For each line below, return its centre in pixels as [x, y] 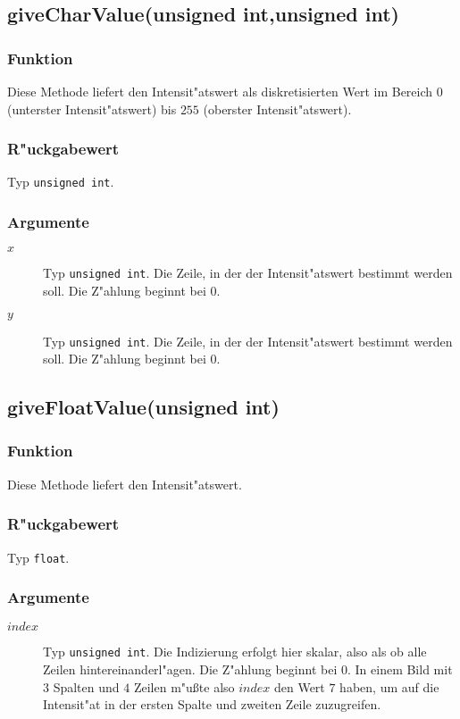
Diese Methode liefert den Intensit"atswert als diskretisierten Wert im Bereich [220, 91]
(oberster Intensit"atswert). [277, 109]
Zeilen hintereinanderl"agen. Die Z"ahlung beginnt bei [190, 669]
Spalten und [86, 686]
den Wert [299, 686]
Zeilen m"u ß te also [184, 686]
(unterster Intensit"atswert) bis [92, 109]
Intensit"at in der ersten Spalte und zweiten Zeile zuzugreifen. [212, 704]
